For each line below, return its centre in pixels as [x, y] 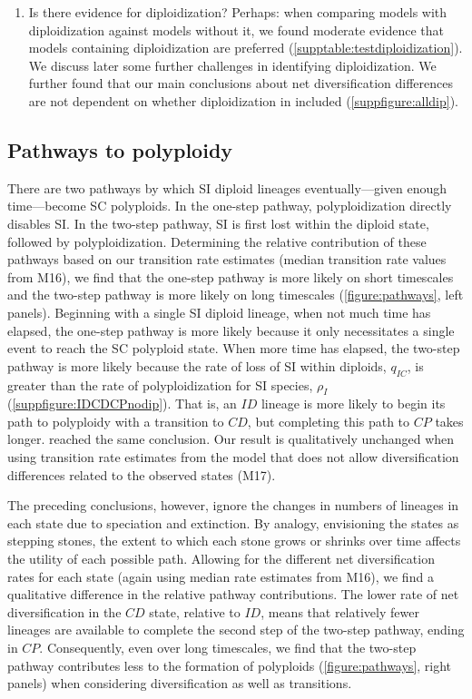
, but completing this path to [329, 421]
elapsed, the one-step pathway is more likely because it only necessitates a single [231, 330]
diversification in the [64, 611]
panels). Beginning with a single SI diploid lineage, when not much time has [219, 312]
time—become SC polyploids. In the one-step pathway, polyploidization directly [230, 206]
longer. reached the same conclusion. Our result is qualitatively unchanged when [231, 439]
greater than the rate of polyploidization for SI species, [160, 384]
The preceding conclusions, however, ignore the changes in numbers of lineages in [233, 505]
